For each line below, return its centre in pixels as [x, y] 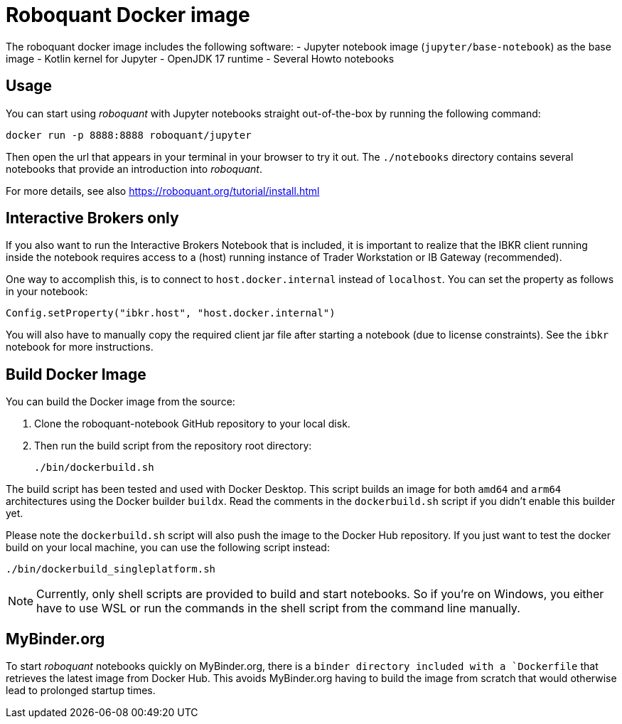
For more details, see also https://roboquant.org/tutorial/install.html [163, 191]
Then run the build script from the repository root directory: [173, 446]
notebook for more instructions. [80, 347]
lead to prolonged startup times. [81, 691]
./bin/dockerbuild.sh [94, 468]
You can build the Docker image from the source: [120, 402]
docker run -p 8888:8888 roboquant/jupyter [129, 135]
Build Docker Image [76, 374]
